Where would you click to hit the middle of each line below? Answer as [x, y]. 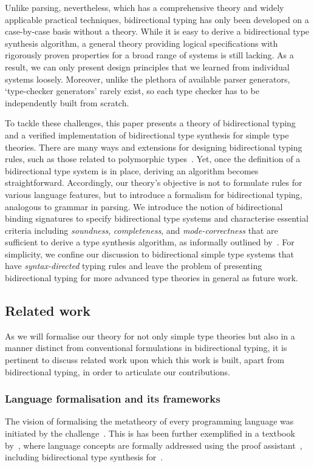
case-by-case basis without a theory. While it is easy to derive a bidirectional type [157, 31]
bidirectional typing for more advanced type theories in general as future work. [152, 278]
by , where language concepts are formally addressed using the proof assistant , [154, 445]
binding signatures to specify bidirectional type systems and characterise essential [157, 218]
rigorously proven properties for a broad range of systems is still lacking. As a [149, 55]
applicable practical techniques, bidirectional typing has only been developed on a [157, 19]
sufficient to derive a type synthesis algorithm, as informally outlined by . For [150, 242]
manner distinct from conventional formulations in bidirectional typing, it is [146, 348]
